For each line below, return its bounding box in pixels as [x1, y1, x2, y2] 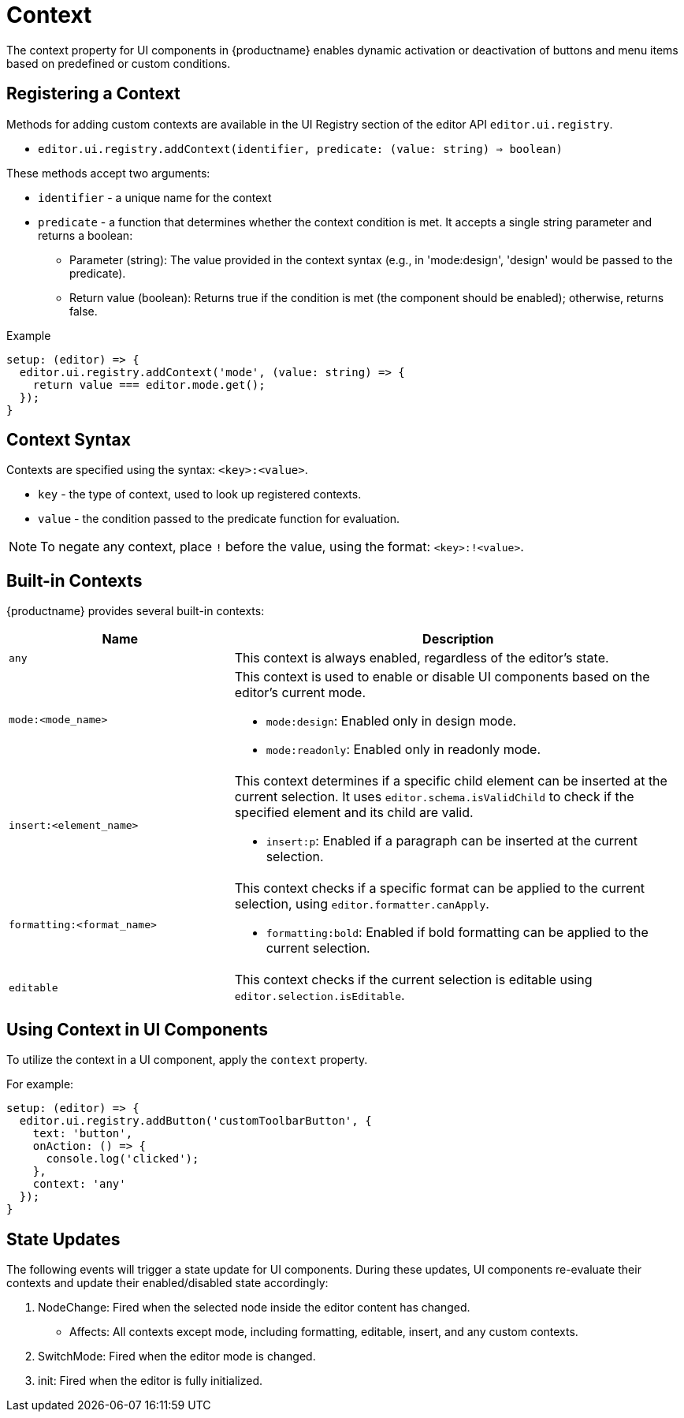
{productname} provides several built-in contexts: [6, 604, 265, 618]
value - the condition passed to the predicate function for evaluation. [38, 512, 400, 526]
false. [69, 304, 98, 318]
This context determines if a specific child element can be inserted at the [234, 773, 667, 789]
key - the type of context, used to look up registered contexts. [38, 487, 362, 502]
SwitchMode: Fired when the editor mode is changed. [38, 1349, 316, 1363]
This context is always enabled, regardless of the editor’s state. [234, 650, 609, 666]
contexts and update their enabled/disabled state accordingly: [6, 1275, 329, 1289]
